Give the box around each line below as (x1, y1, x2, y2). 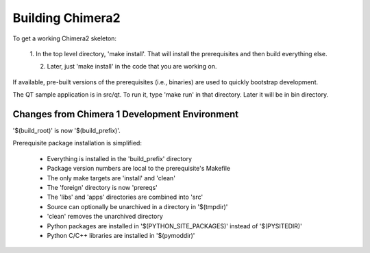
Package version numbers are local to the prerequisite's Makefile (47, 165, 231, 173)
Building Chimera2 (12, 10, 121, 25)
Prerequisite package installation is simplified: (12, 139, 142, 147)
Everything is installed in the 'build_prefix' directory (47, 154, 192, 162)
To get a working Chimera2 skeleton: (12, 34, 116, 43)
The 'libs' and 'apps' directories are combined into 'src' (47, 193, 203, 202)
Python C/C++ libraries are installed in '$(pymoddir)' (47, 231, 195, 239)
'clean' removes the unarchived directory (47, 213, 164, 221)
